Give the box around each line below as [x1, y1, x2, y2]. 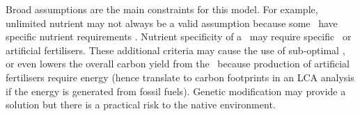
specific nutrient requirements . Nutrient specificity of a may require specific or [6, 29, 352, 44]
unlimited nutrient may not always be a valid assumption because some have [6, 15, 338, 30]
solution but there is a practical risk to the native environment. [6, 97, 276, 112]
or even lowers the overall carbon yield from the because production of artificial [6, 56, 350, 71]
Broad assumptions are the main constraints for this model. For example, [6, 2, 318, 16]
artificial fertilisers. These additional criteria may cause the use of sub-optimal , [6, 42, 345, 57]
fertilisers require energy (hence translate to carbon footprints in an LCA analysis [6, 69, 354, 84]
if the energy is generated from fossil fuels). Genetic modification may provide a [6, 83, 346, 98]
